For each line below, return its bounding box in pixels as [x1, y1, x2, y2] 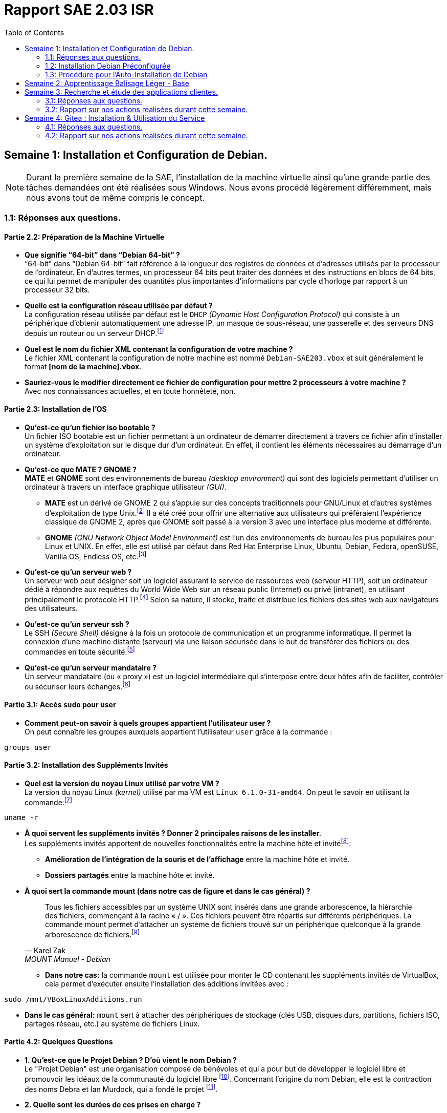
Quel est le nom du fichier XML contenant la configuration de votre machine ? [25, 344, 293, 353]
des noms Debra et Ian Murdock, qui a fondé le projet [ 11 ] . [25, 1083, 218, 1094]
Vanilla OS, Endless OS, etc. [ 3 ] [45, 550, 147, 561]
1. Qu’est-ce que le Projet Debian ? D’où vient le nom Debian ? [25, 1055, 237, 1064]
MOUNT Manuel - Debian [25, 954, 110, 963]
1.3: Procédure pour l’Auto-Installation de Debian [45, 70, 208, 79]
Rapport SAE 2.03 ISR [4, 1, 154, 18]
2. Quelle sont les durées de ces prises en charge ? [25, 1100, 201, 1109]
